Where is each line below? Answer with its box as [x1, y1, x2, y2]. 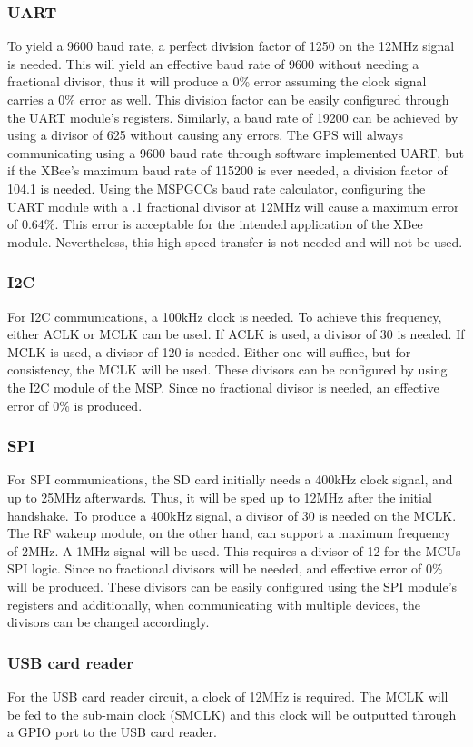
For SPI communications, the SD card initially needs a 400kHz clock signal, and [7, 470, 453, 489]
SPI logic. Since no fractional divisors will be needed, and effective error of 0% [7, 559, 443, 578]
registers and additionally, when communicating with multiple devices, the [7, 594, 420, 613]
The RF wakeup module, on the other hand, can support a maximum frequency [7, 523, 451, 543]
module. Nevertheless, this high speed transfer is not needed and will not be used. [7, 232, 463, 251]
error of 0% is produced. [7, 395, 143, 414]
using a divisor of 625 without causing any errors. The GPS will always [7, 125, 404, 144]
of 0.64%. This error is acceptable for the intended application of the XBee [7, 214, 423, 234]
